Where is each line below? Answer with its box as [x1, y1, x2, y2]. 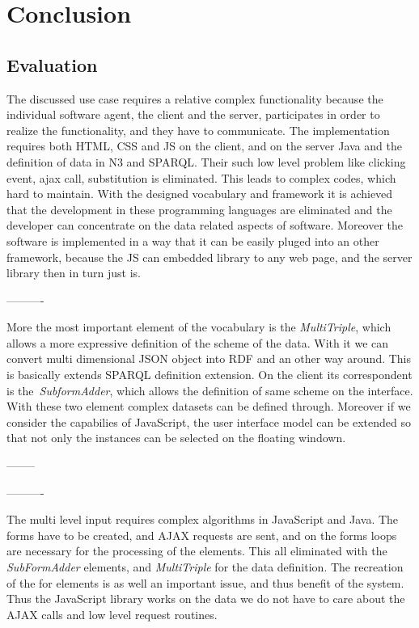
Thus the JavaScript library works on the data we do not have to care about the [6, 590, 405, 607]
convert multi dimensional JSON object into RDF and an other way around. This [6, 350, 412, 367]
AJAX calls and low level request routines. [6, 605, 218, 622]
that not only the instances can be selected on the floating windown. [6, 429, 346, 446]
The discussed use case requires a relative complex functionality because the [6, 90, 383, 107]
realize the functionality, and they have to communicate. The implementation [6, 121, 390, 138]
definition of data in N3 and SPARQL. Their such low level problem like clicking [6, 153, 406, 170]
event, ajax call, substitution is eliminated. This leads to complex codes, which [6, 169, 396, 186]
